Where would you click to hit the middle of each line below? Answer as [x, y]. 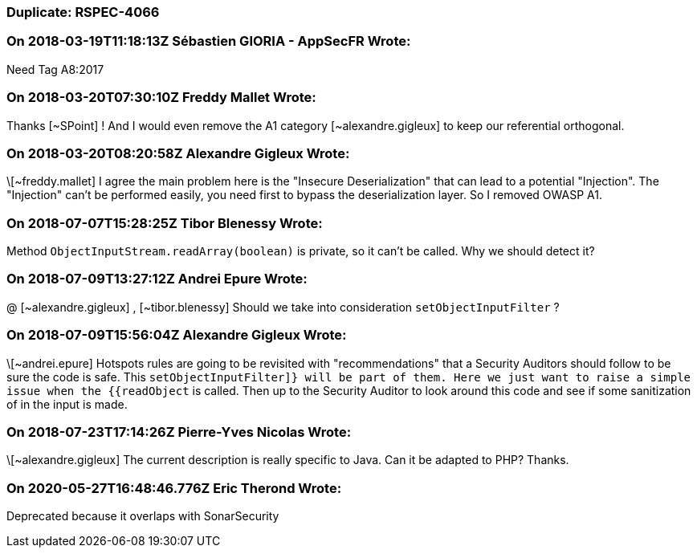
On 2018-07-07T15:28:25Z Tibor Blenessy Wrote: [165, 223]
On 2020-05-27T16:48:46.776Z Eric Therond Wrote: [174, 488]
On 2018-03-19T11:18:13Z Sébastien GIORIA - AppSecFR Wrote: [209, 41]
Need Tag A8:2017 [55, 69]
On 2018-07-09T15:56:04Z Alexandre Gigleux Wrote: [177, 335]
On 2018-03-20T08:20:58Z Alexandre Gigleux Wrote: [178, 153]
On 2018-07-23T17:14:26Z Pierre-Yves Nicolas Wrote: [179, 432]
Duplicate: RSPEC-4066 [83, 12]
